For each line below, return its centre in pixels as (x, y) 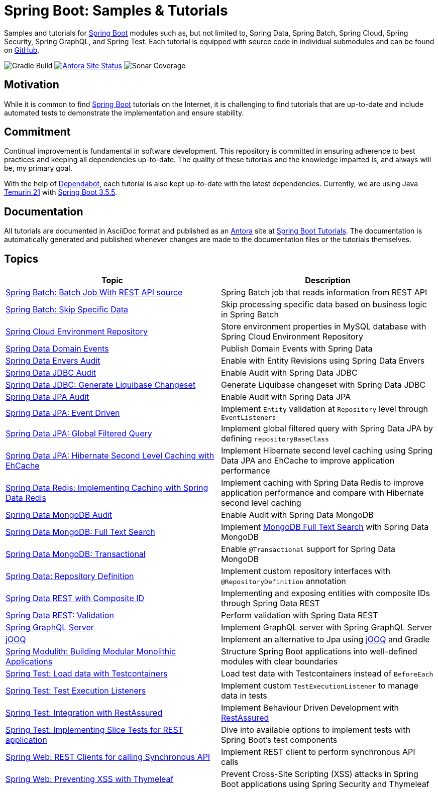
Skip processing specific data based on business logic (324, 305)
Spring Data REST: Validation (60, 615)
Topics (21, 259)
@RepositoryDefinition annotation (284, 581)
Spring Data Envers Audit (53, 361)
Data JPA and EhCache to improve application (308, 461)
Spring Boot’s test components (279, 740)
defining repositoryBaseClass (275, 439)
